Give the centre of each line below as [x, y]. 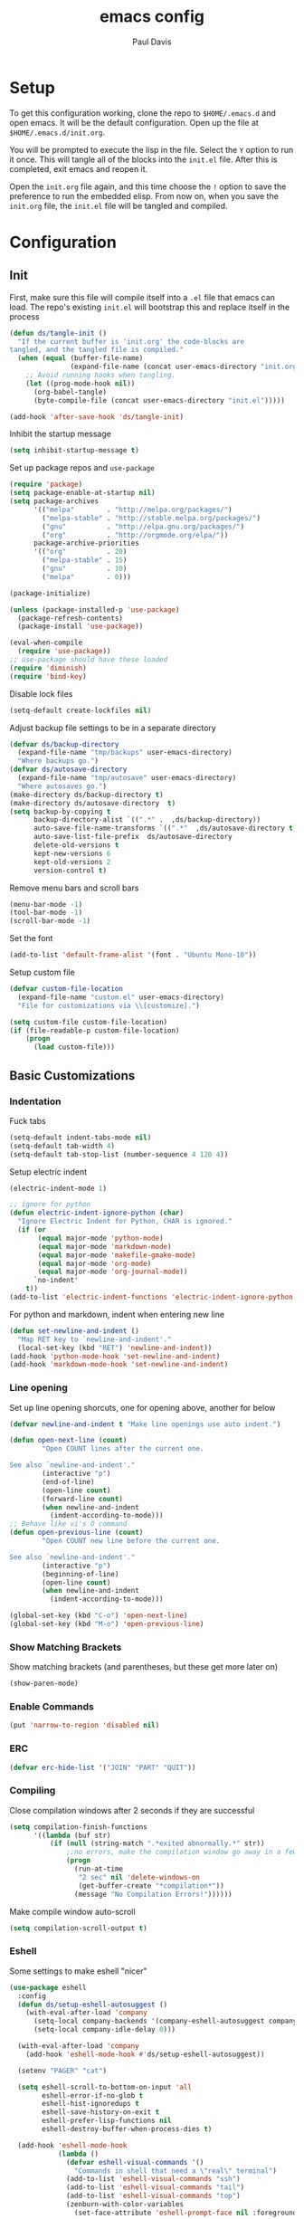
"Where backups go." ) [58, 761]
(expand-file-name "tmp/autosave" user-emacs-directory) [127, 778]
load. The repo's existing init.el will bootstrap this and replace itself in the [150, 307]
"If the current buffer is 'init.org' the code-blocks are [131, 341]
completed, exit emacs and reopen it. [79, 168]
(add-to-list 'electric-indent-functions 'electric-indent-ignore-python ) [153, 1297]
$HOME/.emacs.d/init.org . [57, 132]
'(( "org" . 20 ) [80, 552]
